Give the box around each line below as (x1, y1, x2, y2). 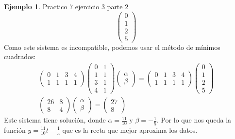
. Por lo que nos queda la (156, 115, 232, 125)
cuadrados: (4, 51, 36, 62)
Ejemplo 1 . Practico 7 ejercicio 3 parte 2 (4, 1, 129, 11)
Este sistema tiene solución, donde (4, 115, 106, 125)
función (4, 124, 26, 135)
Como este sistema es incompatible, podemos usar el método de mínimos (4, 42, 220, 52)
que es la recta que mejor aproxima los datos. (62, 124, 198, 135)
